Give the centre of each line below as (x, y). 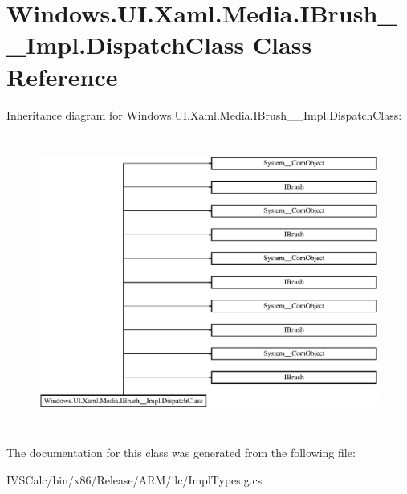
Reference (62, 76)
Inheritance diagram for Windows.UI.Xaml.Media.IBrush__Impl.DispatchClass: (204, 114)
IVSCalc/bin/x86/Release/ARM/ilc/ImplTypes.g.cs (134, 479)
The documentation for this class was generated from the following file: (181, 453)
